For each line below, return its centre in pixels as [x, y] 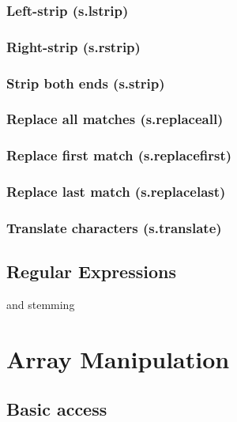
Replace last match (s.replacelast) [116, 192]
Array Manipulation [118, 358]
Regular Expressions [91, 271]
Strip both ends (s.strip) [86, 83]
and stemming [41, 305]
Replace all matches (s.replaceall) [115, 119]
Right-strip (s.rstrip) [73, 46]
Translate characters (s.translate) [114, 227]
